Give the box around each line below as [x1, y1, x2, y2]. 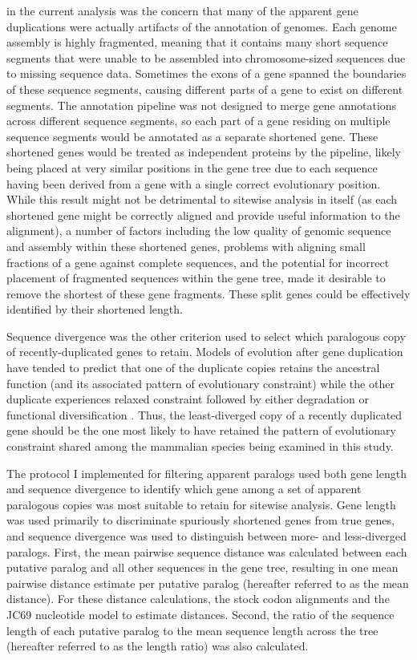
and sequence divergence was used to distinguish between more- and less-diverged [6, 528, 407, 544]
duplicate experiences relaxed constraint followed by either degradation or [6, 391, 369, 407]
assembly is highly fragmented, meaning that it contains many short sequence [6, 34, 388, 51]
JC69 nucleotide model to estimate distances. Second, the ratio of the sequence [6, 605, 395, 622]
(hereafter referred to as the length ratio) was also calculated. [6, 638, 309, 654]
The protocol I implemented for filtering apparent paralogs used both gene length [6, 464, 407, 481]
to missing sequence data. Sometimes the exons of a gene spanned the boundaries [6, 65, 407, 82]
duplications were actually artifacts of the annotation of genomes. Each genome [6, 18, 397, 34]
